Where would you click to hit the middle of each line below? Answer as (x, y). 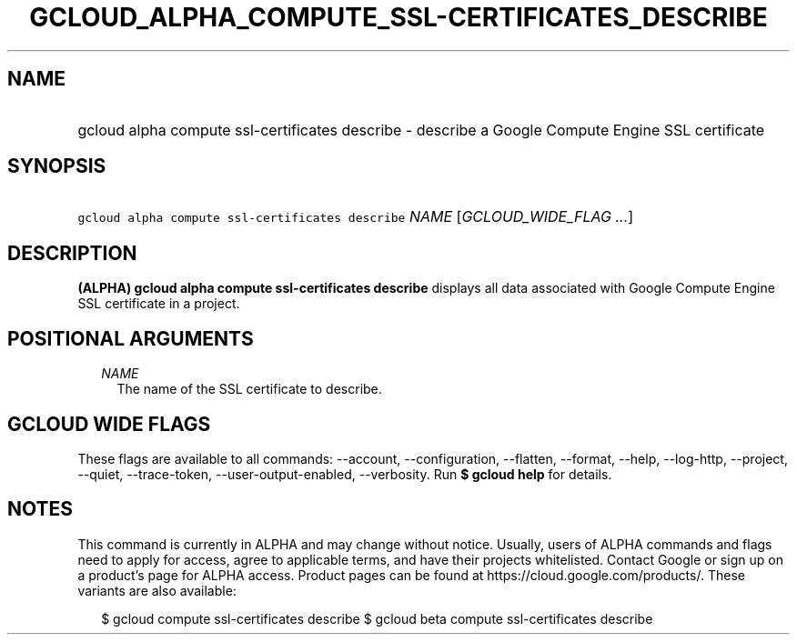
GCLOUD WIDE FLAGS (109, 424)
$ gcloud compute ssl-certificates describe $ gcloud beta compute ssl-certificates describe (377, 618)
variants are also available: (157, 590)
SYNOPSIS (57, 166)
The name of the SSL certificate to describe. (249, 389)
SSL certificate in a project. (159, 304)
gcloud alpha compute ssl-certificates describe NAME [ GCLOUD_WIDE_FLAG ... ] (356, 217)
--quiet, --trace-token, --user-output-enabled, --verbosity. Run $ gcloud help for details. (345, 474)
